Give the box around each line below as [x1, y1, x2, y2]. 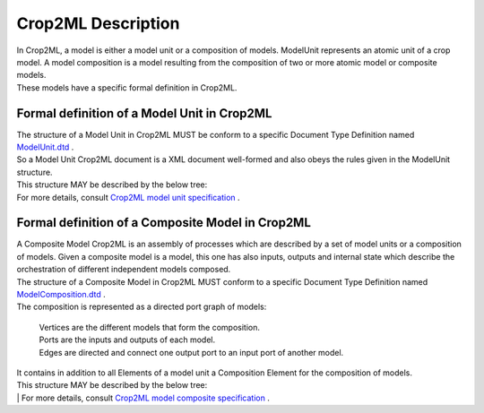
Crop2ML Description [16, 13, 180, 33]
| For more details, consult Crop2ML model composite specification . [16, 392, 271, 403]
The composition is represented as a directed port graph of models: [16, 301, 267, 313]
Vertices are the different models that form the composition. [39, 322, 260, 332]
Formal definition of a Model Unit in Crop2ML [16, 106, 272, 121]
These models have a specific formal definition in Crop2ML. [16, 82, 238, 93]
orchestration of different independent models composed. [16, 264, 231, 275]
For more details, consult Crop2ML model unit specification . [16, 192, 241, 202]
